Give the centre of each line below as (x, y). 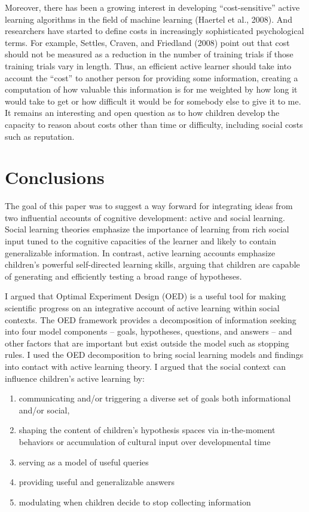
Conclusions (55, 177)
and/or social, (44, 410)
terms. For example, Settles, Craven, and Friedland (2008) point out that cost (147, 42)
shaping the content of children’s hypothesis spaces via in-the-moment (147, 430)
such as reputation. (40, 136)
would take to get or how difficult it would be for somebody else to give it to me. (153, 101)
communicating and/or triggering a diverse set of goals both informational (155, 398)
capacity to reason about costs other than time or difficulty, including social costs (154, 124)
